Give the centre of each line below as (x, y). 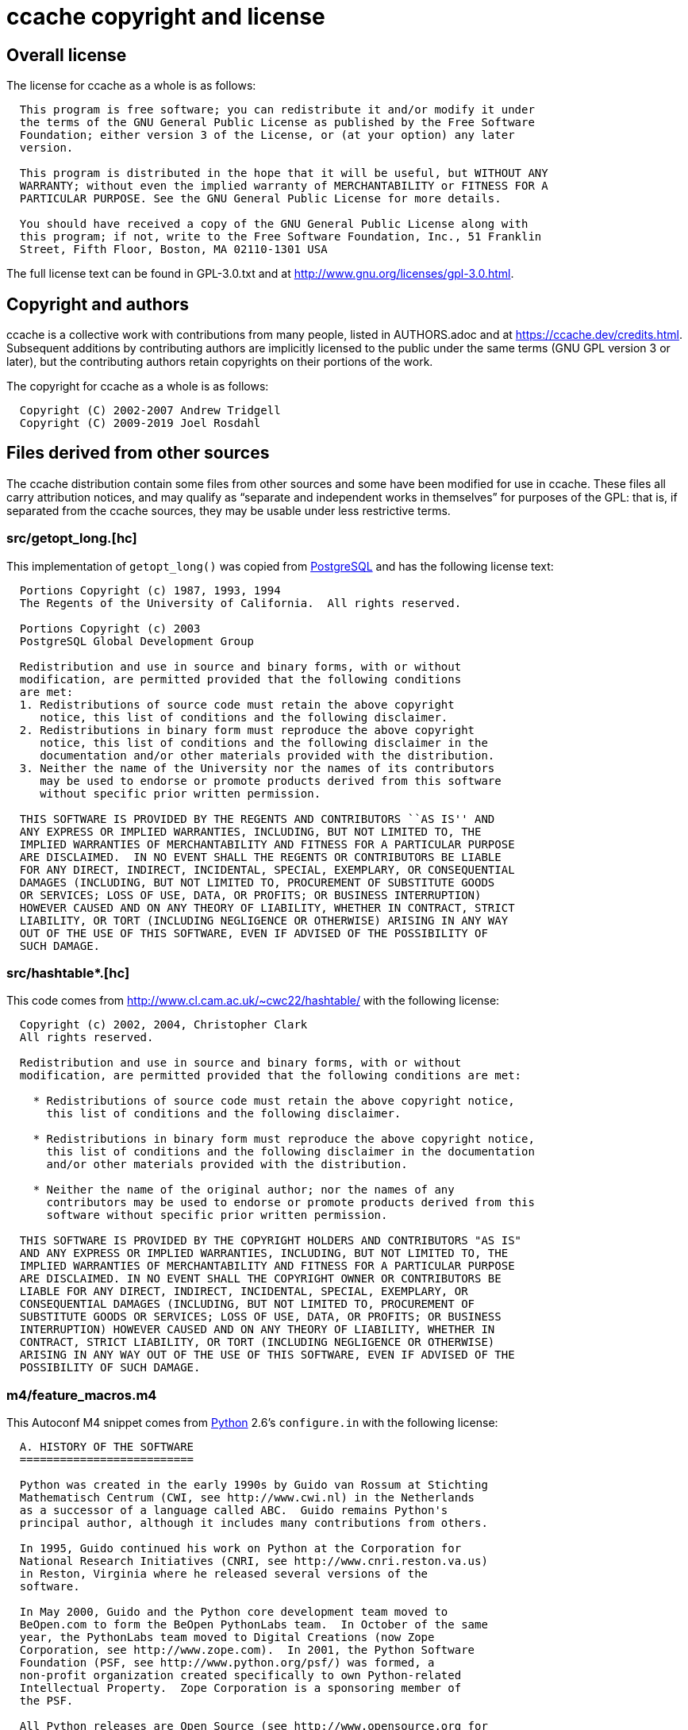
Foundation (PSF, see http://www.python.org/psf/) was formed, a (227, 1663)
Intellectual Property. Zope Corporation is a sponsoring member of (240, 1688)
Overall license (67, 55)
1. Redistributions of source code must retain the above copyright (237, 704)
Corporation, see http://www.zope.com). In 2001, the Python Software (247, 1650)
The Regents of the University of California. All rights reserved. (240, 603)
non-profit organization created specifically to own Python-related (240, 1676)
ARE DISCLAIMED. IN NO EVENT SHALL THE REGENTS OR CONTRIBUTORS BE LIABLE (260, 857)
